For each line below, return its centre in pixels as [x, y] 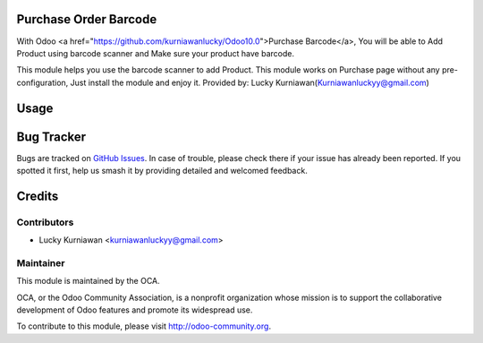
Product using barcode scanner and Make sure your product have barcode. [156, 53]
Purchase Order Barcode [87, 19]
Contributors [45, 222]
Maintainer [41, 262]
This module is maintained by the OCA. [88, 281]
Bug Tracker [51, 137]
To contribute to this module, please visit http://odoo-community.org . [144, 326]
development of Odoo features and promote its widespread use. [135, 310]
